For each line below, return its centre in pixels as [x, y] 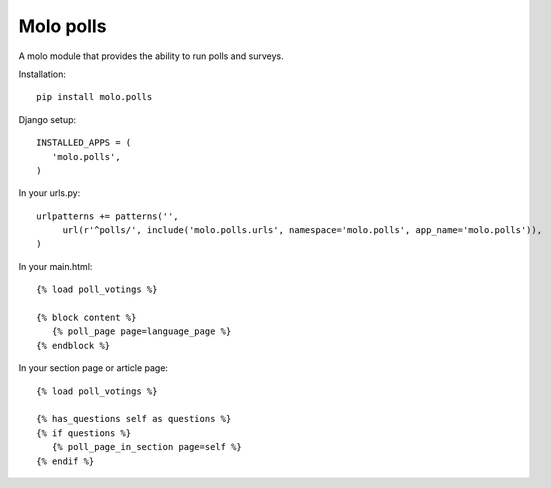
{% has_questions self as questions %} [134, 419]
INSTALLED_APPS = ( [84, 143]
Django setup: [47, 119]
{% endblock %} [73, 345]
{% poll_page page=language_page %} [141, 331]
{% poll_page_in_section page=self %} [146, 447]
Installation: [42, 74]
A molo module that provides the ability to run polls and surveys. [151, 56]
